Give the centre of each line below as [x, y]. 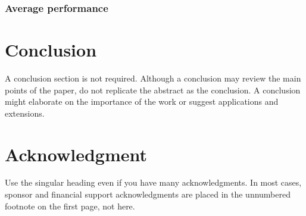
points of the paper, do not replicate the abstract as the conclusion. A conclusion [153, 90]
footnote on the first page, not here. [70, 206]
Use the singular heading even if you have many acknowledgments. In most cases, [153, 182]
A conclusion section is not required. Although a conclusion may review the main [153, 78]
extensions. [25, 113]
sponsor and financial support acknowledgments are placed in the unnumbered [148, 194]
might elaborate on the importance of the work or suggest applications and [142, 101]
